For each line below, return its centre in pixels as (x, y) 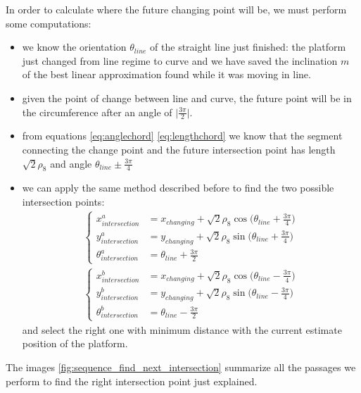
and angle (71, 163)
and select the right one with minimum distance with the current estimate (182, 329)
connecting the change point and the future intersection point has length (179, 149)
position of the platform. (75, 343)
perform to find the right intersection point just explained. (132, 381)
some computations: (49, 23)
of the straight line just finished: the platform (248, 47)
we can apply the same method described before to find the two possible (178, 188)
